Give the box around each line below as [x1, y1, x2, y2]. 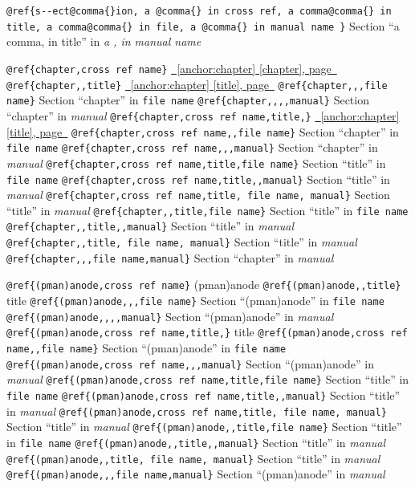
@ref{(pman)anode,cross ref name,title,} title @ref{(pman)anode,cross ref [6, 323, 408, 340]
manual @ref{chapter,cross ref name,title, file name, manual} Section [6, 186, 390, 203]
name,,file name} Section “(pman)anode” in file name [6, 340, 287, 356]
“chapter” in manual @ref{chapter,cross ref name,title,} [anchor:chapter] [6, 107, 400, 124]
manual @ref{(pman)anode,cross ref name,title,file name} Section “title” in [6, 371, 409, 388]
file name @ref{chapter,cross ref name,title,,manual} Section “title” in [6, 170, 390, 187]
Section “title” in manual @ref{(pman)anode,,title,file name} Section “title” [6, 418, 402, 435]
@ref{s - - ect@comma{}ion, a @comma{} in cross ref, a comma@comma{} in [6, 6, 392, 17]
